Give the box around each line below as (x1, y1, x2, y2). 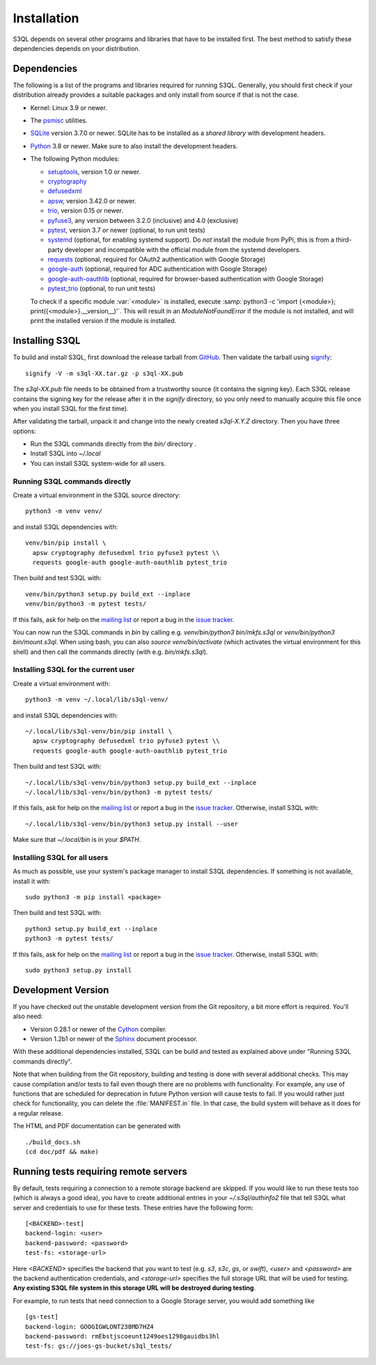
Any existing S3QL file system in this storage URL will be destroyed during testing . (13, 1284, 256, 1292)
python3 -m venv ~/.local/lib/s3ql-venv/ (25, 696, 169, 703)
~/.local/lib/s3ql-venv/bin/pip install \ (25, 728, 173, 735)
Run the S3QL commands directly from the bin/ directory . (30, 439, 196, 448)
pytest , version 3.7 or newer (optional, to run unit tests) (47, 226, 205, 234)
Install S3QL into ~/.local (30, 449, 101, 458)
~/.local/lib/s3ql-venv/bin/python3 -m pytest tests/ (25, 788, 212, 796)
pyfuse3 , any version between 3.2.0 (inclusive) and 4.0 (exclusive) (47, 216, 239, 224)
